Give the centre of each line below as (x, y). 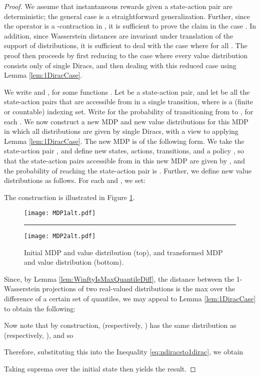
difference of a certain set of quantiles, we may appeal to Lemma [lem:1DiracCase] (130, 298)
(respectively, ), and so (39, 335)
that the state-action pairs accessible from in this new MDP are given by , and (124, 160)
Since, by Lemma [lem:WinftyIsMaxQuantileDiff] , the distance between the (119, 278)
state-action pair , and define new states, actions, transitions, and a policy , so (124, 151)
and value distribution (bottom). (74, 262)
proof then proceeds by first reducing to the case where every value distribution (126, 55)
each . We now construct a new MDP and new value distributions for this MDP (126, 121)
